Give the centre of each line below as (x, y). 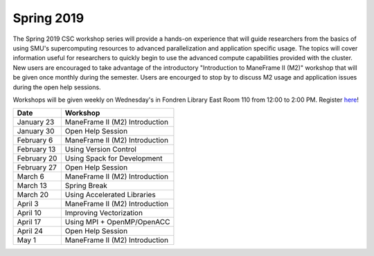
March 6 (30, 176)
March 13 (32, 185)
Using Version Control (100, 149)
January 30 (36, 131)
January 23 (36, 122)
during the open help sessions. (57, 87)
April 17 (29, 222)
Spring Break (86, 185)
